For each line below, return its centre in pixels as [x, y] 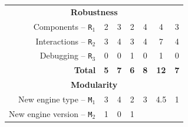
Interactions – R [64, 41]
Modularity [94, 85]
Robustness [94, 11]
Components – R [63, 26]
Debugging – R [66, 55]
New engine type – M [55, 99]
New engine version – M [51, 113]
